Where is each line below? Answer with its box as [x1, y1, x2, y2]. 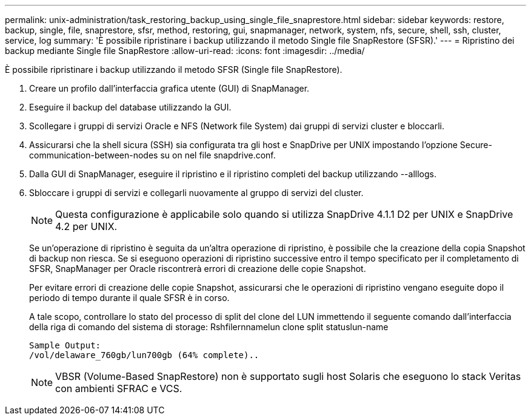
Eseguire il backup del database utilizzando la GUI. [29, 102, 232, 112]
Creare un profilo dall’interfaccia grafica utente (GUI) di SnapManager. [29, 83, 310, 93]
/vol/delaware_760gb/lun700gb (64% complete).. [29, 350, 259, 360]
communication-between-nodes [29, 150, 158, 160]
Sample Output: [29, 340, 101, 350]
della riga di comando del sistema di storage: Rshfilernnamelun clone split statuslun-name [29, 322, 389, 332]
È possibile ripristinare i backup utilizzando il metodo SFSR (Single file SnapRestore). [5, 64, 342, 75]
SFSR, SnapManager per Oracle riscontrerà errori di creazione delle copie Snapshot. [29, 263, 366, 274]
